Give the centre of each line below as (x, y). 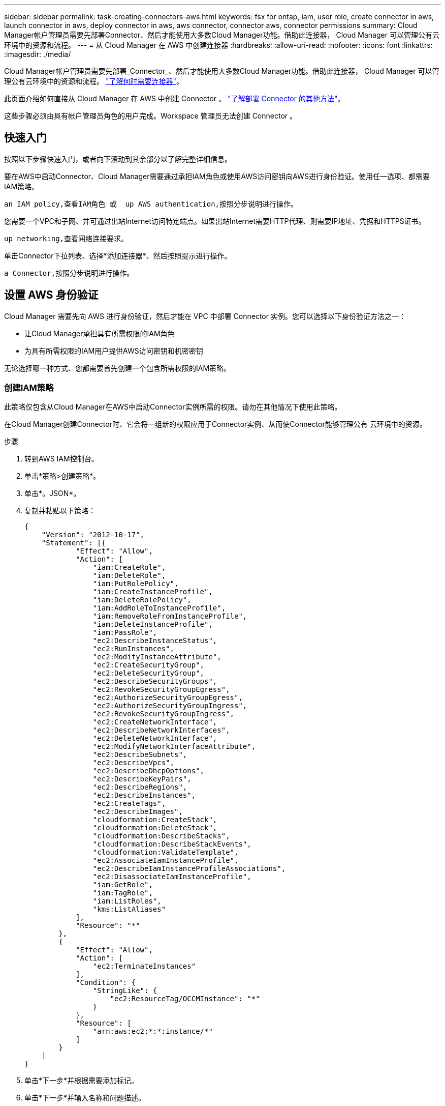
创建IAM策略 (29, 388)
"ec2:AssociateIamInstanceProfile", (166, 861)
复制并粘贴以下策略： (60, 511)
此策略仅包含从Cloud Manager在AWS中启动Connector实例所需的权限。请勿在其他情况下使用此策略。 (173, 407)
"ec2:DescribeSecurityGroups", (155, 681)
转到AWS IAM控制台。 (61, 459)
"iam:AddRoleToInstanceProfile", (159, 608)
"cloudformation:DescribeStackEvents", (172, 844)
